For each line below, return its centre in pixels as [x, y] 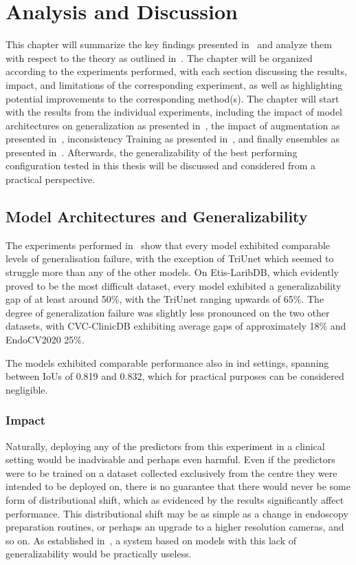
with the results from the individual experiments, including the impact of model [174, 112]
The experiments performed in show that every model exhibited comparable [168, 245]
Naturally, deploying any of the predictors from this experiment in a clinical [165, 446]
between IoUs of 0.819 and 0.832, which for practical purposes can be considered [175, 376]
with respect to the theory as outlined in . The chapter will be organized [159, 57]
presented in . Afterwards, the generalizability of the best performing [152, 152]
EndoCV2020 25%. [45, 340]
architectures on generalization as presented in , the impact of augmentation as [173, 125]
